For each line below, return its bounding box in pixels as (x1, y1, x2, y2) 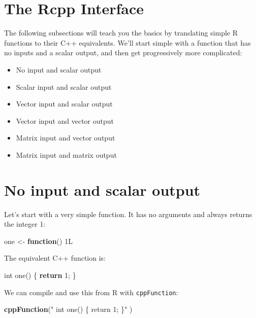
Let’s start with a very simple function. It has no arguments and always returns (4, 208, 252, 219)
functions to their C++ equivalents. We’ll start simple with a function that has (4, 37, 251, 48)
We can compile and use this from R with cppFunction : (4, 287, 178, 297)
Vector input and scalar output (16, 98, 113, 109)
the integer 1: (4, 219, 46, 229)
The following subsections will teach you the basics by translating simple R (4, 27, 238, 38)
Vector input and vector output (16, 115, 114, 126)
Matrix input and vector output (16, 132, 115, 143)
